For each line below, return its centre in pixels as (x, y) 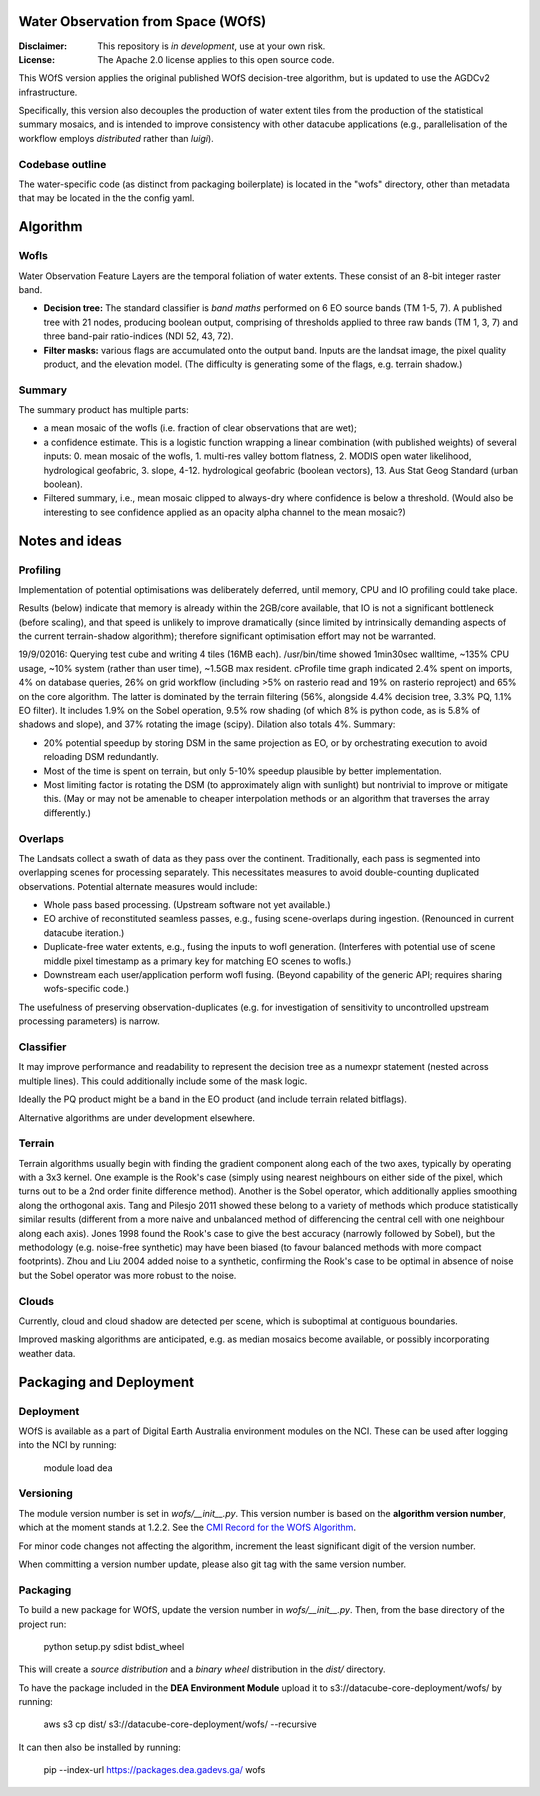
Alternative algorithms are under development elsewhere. (136, 1117)
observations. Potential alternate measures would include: (138, 886)
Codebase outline (62, 164)
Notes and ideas (70, 540)
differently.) (67, 812)
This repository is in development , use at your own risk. (211, 46)
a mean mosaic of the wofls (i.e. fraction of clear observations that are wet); (200, 428)
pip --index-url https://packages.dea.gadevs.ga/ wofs (154, 1770)
